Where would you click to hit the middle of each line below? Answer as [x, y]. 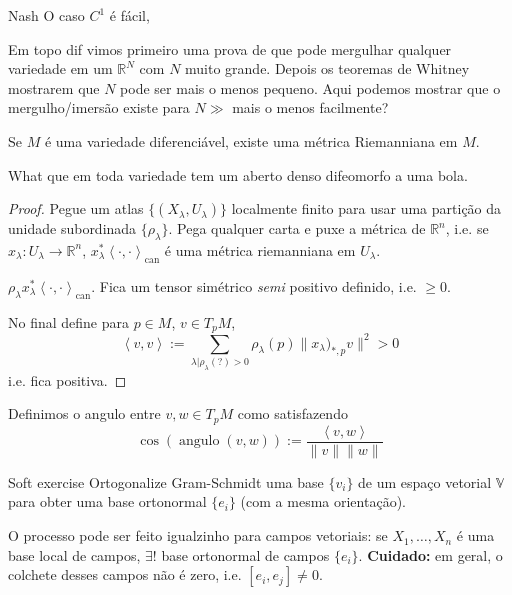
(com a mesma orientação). [323, 501]
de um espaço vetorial [425, 481]
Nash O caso [46, 15]
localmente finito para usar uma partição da [366, 208]
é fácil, [129, 15]
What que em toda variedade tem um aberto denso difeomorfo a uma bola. [238, 174]
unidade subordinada [72, 228]
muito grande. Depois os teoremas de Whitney [327, 68]
